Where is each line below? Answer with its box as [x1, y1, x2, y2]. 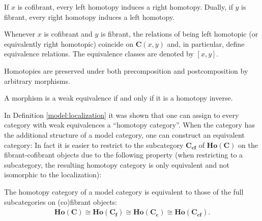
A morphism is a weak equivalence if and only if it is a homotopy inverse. [4, 92, 233, 103]
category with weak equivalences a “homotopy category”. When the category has [4, 119, 255, 130]
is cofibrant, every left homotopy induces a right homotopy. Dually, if [17, 2, 233, 12]
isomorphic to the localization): [4, 169, 102, 180]
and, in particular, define [167, 38, 245, 49]
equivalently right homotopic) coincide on [4, 38, 134, 49]
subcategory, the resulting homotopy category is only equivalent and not [4, 159, 229, 170]
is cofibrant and [44, 28, 93, 39]
